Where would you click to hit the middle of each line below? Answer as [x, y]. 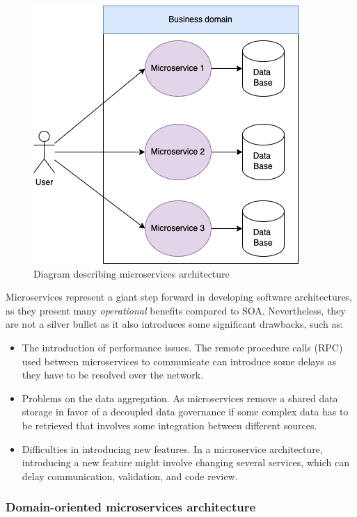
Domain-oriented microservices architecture [131, 507]
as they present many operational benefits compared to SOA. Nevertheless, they [176, 310]
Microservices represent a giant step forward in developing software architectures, [179, 297]
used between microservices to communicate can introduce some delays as [179, 361]
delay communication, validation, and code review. [130, 476]
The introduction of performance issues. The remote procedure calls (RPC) [182, 347]
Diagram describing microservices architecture [132, 273]
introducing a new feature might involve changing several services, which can [185, 462]
